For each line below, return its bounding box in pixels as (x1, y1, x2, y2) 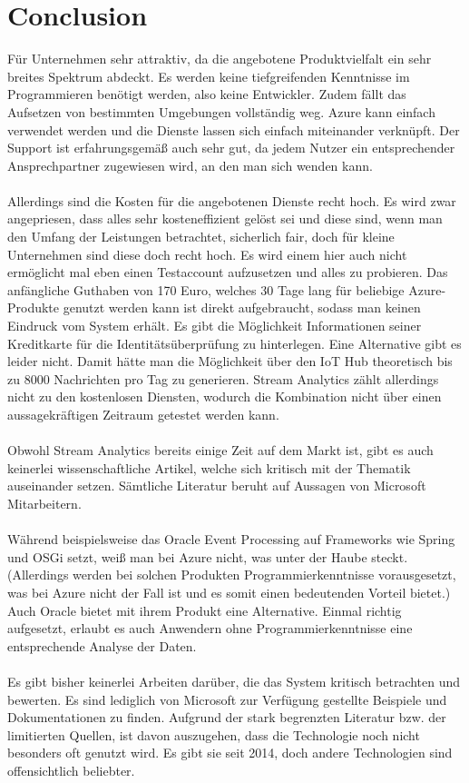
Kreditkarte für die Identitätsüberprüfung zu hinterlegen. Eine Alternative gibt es (7, 333, 462, 352)
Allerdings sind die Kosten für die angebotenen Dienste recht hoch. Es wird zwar (7, 191, 456, 210)
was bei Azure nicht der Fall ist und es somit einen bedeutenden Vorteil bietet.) (7, 582, 451, 601)
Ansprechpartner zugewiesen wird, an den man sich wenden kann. (7, 155, 373, 174)
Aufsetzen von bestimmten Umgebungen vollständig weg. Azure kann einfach (7, 102, 435, 121)
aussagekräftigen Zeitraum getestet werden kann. (7, 405, 279, 423)
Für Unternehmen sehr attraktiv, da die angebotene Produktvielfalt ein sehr (7, 49, 432, 68)
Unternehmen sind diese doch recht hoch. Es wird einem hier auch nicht (7, 244, 407, 263)
